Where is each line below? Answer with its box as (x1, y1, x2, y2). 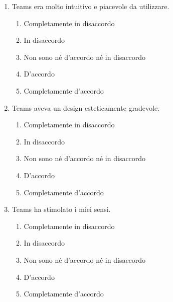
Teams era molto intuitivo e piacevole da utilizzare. (12, 1, 169, 11)
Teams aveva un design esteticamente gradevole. (12, 102, 160, 113)
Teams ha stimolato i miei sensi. (12, 204, 111, 214)
